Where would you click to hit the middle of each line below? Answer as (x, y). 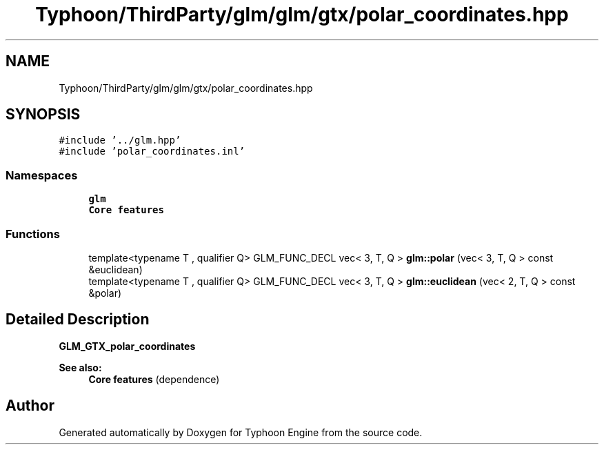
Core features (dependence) (154, 379)
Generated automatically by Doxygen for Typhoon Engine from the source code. (241, 432)
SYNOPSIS (43, 115)
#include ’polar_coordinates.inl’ (152, 151)
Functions (33, 234)
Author (30, 406)
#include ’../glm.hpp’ (120, 140)
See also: (80, 367)
